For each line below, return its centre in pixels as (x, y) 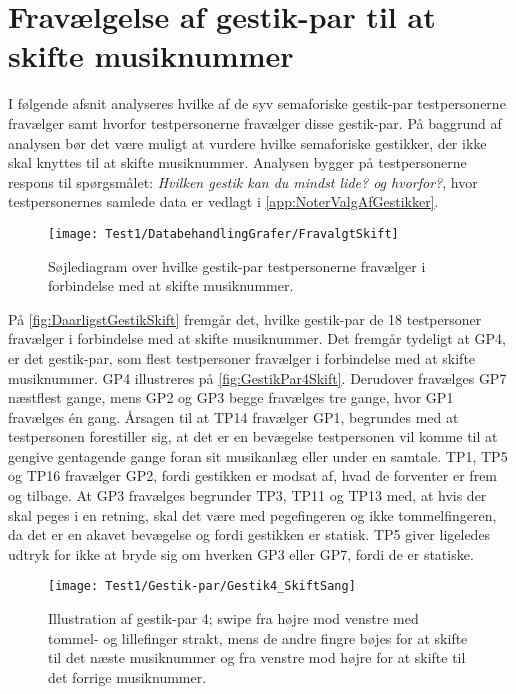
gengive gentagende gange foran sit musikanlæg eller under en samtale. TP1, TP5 (258, 455)
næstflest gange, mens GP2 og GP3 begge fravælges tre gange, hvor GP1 (231, 397)
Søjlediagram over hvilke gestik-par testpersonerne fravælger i (237, 265)
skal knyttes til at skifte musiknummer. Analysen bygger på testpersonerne (237, 162)
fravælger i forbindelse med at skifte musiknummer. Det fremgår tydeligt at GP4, (257, 338)
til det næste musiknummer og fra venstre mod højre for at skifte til (257, 657)
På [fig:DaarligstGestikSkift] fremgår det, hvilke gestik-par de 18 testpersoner (245, 318)
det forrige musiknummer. (127, 676)
